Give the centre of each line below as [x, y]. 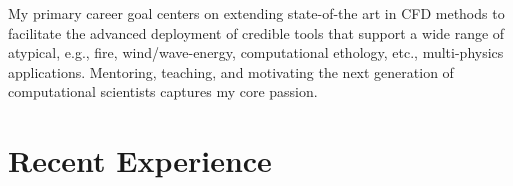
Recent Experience [140, 160]
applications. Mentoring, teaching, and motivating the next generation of [231, 71]
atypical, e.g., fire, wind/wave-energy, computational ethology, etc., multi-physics [256, 52]
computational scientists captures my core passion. [163, 91]
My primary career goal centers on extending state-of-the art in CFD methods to [256, 13]
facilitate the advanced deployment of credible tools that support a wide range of [256, 32]
